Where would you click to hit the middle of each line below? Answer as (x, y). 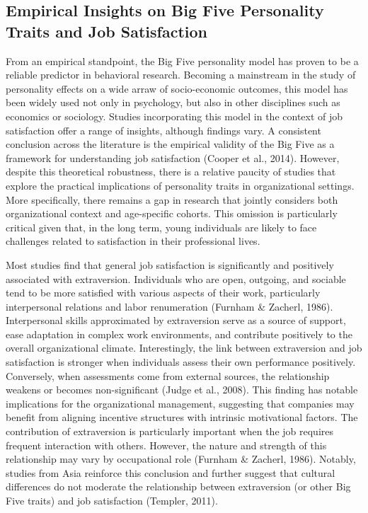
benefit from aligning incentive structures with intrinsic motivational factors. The (182, 417)
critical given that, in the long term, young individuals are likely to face (161, 227)
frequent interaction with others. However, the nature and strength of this (166, 445)
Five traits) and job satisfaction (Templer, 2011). (112, 500)
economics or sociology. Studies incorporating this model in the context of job (174, 116)
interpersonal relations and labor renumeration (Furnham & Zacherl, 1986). (169, 306)
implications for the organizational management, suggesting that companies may (180, 403)
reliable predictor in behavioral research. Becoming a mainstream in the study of (181, 75)
